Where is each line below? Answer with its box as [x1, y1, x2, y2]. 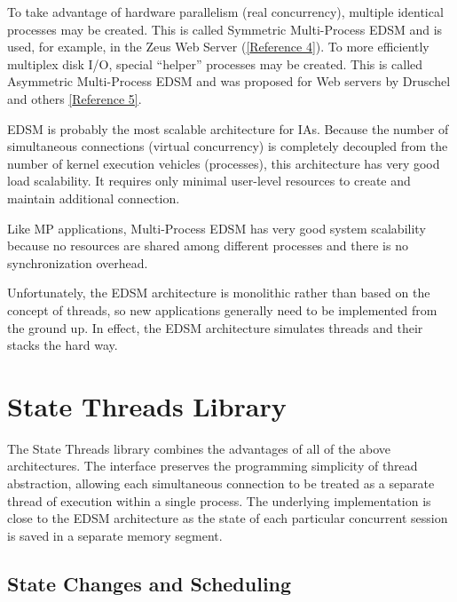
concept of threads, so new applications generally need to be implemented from [7, 300, 437, 319]
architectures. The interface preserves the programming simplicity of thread [7, 456, 418, 475]
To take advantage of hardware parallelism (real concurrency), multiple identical [7, 3, 444, 20]
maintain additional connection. [7, 188, 180, 207]
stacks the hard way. [7, 336, 118, 354]
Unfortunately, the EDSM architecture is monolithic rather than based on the [7, 283, 430, 302]
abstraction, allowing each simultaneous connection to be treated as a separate [7, 474, 435, 492]
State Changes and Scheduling [7, 569, 292, 597]
